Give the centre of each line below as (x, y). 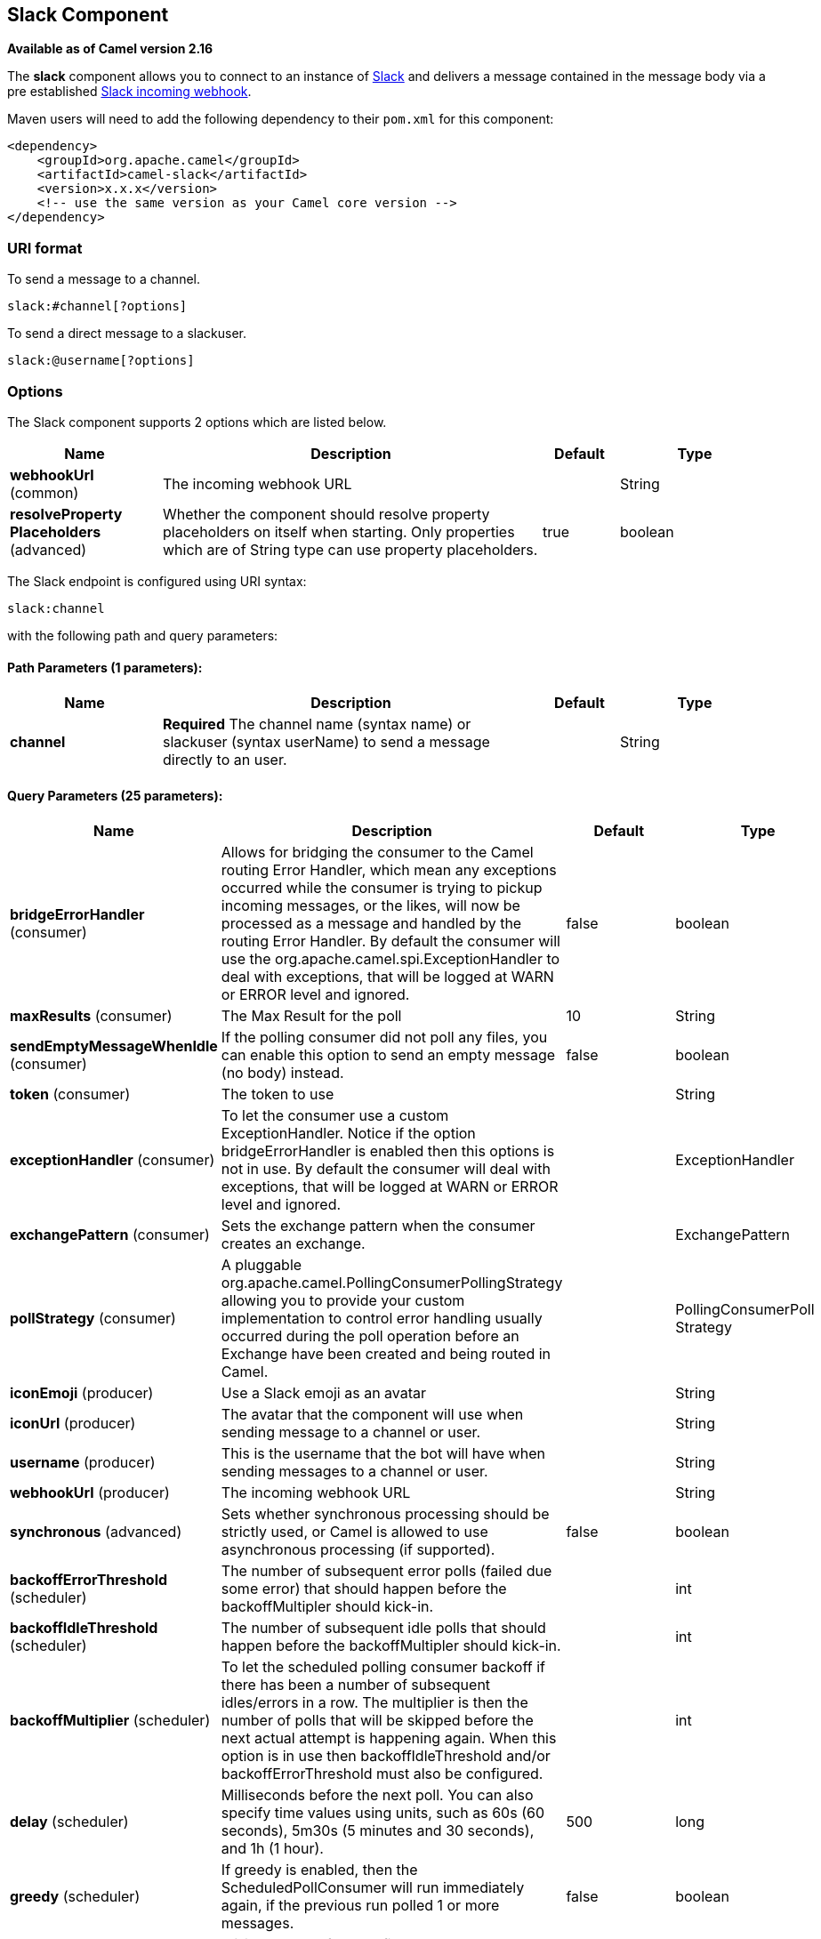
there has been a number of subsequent (356, 1685)
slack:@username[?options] (101, 361)
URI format (45, 248)
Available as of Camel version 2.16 (110, 49)
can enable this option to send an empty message (388, 1055)
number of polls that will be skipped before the (377, 1721)
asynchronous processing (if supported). (358, 1550)
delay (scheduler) (69, 1822)
